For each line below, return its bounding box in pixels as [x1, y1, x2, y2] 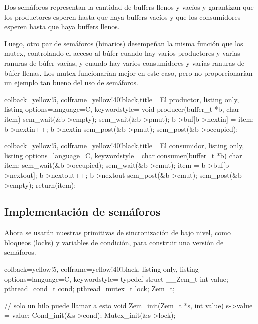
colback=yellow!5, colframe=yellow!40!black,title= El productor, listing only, [4, 94, 239, 104]
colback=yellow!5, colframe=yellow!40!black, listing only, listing [4, 264, 199, 274]
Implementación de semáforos [4, 204, 161, 219]
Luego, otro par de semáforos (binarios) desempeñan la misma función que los [4, 38, 243, 48]
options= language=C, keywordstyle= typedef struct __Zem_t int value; [4, 273, 228, 284]
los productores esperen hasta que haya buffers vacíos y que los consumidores [4, 11, 241, 22]
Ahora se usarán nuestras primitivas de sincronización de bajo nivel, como [4, 227, 231, 238]
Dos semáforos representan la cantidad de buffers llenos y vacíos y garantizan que [4, 2, 254, 12]
